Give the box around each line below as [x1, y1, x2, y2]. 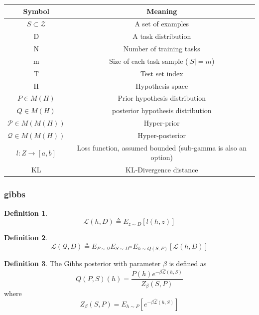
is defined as [169, 258, 207, 269]
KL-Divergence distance [126, 164, 198, 175]
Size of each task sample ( [109, 55, 188, 66]
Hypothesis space [135, 80, 188, 91]
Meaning [146, 5, 177, 16]
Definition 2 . [4, 232, 48, 243]
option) [150, 152, 173, 162]
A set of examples [134, 18, 189, 29]
